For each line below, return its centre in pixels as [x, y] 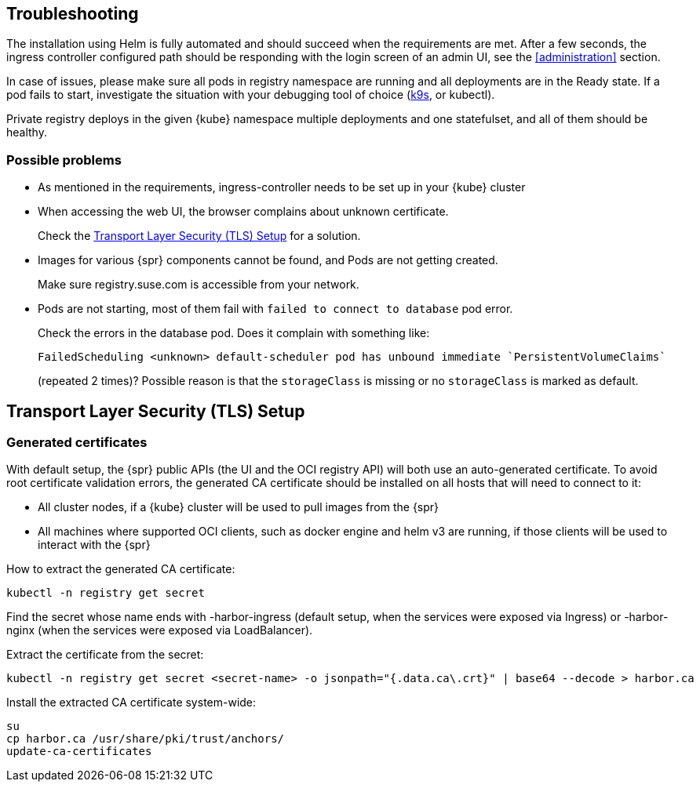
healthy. [27, 133]
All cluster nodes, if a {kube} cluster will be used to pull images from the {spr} [239, 507]
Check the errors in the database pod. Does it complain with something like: [234, 333]
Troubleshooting [73, 14]
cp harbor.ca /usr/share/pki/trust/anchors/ [146, 739]
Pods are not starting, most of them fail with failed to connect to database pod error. [275, 309]
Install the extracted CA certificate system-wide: [131, 703]
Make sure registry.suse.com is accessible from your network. [199, 285]
